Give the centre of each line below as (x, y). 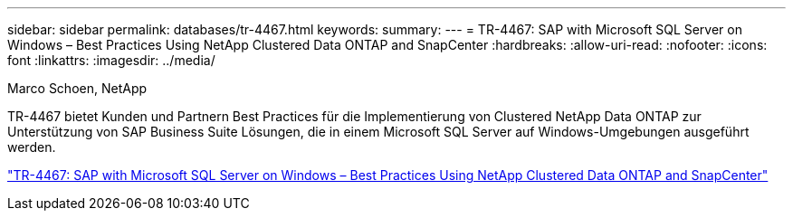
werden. (32, 147)
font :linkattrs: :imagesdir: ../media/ (111, 60)
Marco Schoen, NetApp (77, 88)
